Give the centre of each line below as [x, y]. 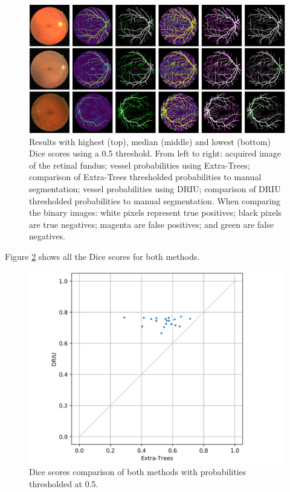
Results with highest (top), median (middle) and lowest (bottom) [150, 141]
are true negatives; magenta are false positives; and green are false [151, 224]
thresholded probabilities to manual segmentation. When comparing [155, 200]
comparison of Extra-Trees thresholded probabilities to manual [145, 177]
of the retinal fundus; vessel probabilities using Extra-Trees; [140, 165]
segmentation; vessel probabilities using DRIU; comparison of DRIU [155, 188]
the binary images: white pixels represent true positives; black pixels [155, 212]
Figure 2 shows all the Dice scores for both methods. [102, 256]
